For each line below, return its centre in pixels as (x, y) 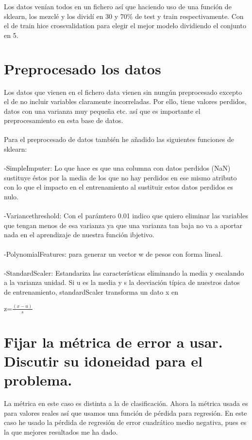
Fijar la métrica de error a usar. (113, 342)
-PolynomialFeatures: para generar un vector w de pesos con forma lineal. (113, 254)
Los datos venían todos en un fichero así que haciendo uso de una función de (118, 6)
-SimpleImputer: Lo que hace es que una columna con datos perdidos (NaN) (117, 168)
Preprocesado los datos (83, 68)
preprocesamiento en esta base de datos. (64, 120)
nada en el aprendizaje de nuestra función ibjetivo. (79, 235)
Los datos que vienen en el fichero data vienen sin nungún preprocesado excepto (123, 92)
